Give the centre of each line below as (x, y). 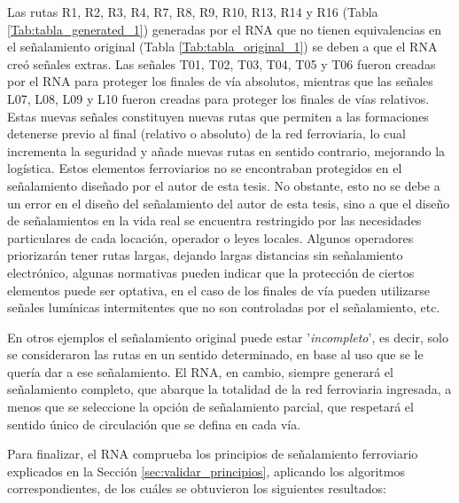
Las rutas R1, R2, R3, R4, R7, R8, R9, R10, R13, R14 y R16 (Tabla (193, 12)
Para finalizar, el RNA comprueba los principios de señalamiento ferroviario (213, 454)
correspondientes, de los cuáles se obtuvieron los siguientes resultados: (197, 488)
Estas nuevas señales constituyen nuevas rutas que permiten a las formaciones (218, 116)
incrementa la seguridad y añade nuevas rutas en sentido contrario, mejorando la (226, 150)
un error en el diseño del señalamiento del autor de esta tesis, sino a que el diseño (229, 203)
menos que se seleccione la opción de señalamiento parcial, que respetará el (210, 407)
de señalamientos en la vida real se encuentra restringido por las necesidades (214, 220)
